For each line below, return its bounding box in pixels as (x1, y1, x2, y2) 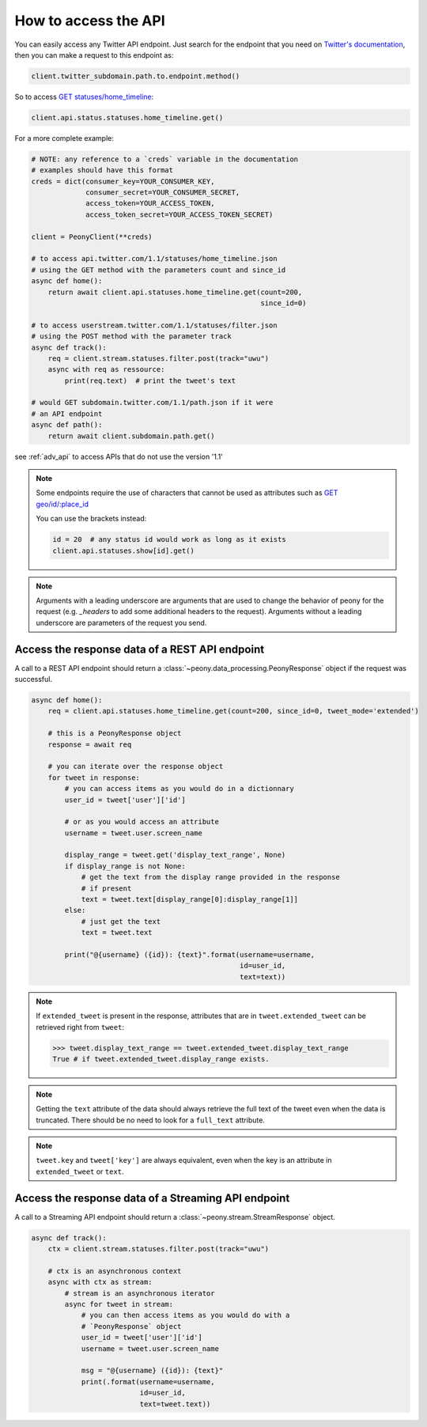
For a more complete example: (14, 133, 115, 142)
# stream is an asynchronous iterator (64, 1289, 215, 1297)
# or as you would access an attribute (64, 817, 219, 827)
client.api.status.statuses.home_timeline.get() (31, 113, 224, 122)
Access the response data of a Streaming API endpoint (14, 1191, 290, 1205)
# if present (81, 884, 132, 893)
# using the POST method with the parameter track (31, 332, 232, 341)
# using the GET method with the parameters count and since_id (31, 265, 286, 274)
